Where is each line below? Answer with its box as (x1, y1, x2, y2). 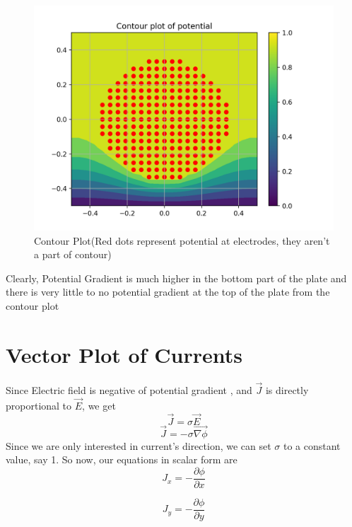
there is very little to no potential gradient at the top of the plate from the (6, 284, 330, 299)
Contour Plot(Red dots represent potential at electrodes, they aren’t (34, 233, 330, 248)
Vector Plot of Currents (6, 340, 242, 369)
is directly (265, 382, 309, 397)
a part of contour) (34, 247, 112, 262)
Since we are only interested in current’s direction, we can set (6, 438, 271, 453)
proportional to (6, 398, 72, 412)
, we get (82, 398, 116, 412)
